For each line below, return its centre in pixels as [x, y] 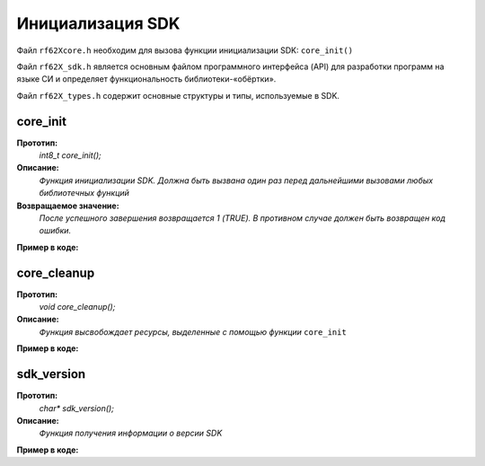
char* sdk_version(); [76, 408]
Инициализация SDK [98, 23]
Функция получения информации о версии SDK [131, 433]
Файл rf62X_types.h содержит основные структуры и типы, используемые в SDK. [178, 95]
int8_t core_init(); [71, 155]
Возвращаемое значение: [68, 206]
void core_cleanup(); [77, 307]
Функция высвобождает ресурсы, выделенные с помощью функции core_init [193, 331]
